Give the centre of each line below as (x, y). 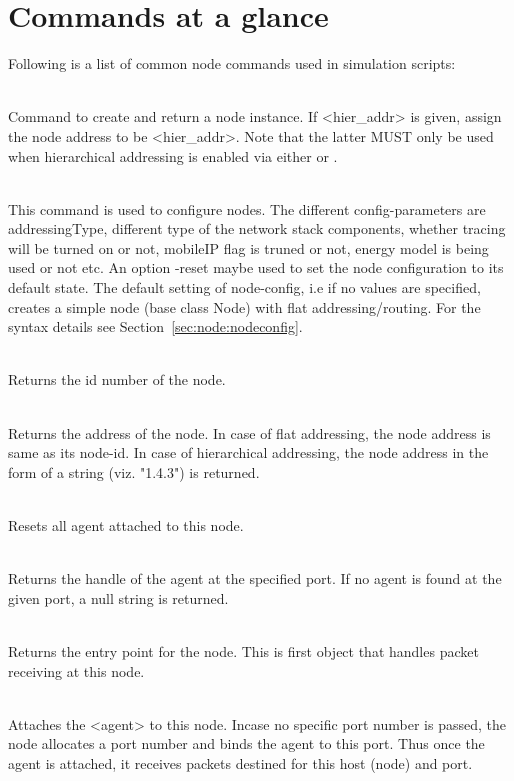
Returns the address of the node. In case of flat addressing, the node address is (249, 432)
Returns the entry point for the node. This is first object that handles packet (243, 650)
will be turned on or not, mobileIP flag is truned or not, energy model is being (248, 247)
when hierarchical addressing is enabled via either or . (173, 155)
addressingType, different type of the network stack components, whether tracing (257, 228)
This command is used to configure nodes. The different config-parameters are (247, 208)
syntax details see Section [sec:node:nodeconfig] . (155, 326)
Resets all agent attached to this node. (126, 525)
